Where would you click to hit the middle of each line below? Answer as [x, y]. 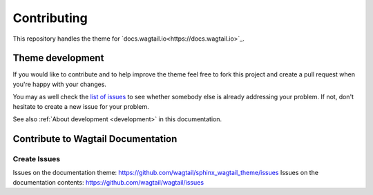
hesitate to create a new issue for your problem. [81, 106]
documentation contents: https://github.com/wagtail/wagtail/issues [108, 182]
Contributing [50, 18]
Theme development [58, 58]
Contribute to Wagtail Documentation [95, 139]
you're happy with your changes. [60, 84]
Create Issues [37, 158]
